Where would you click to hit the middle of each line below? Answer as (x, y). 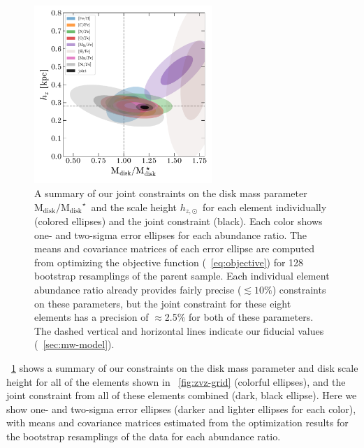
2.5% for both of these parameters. (239, 317)
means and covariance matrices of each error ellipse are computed (174, 248)
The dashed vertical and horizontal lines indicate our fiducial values (179, 330)
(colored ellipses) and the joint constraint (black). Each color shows (179, 221)
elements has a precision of (92, 317)
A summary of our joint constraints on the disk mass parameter (171, 193)
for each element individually (265, 207)
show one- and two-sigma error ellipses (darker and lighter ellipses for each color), (181, 409)
